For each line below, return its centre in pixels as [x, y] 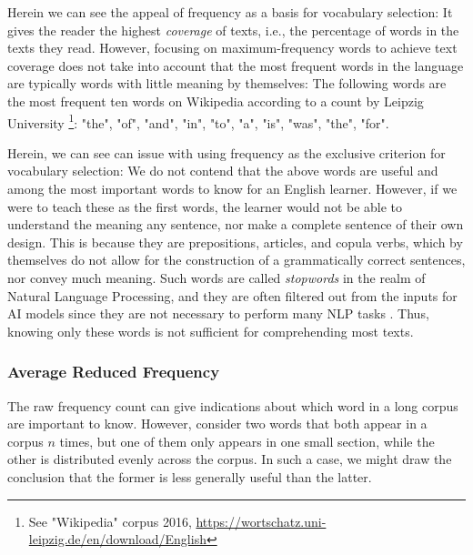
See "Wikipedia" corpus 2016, [110, 521]
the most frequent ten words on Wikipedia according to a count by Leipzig [216, 101]
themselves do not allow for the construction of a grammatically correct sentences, [236, 260]
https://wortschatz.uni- [261, 521]
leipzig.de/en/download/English [117, 539]
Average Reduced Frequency [114, 372]
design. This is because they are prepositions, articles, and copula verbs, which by [235, 242]
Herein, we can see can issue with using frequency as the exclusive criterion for [226, 152]
